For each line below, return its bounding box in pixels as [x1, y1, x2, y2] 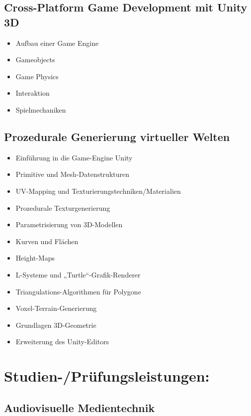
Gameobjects [15, 54, 55, 65]
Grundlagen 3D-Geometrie [15, 319, 96, 330]
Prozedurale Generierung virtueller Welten [4, 129, 230, 144]
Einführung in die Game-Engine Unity [15, 152, 133, 162]
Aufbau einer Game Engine [15, 37, 99, 48]
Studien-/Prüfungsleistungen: [4, 366, 210, 386]
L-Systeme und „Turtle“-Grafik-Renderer [15, 269, 141, 279]
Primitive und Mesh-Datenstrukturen [15, 169, 129, 179]
